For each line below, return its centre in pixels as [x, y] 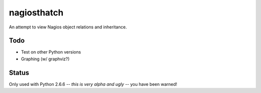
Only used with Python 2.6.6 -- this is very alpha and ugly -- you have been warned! [93, 84]
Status [19, 73]
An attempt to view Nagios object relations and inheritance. [68, 27]
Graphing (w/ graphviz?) [45, 59]
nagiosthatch [36, 13]
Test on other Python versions [51, 52]
